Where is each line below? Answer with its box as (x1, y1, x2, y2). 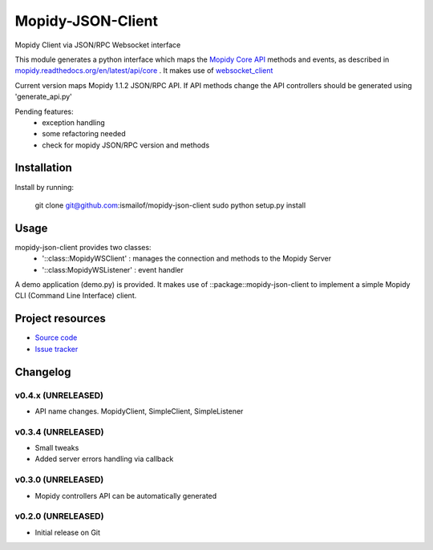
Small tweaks (34, 443, 79, 453)
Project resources (14, 312, 106, 326)
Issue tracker (34, 344, 79, 354)
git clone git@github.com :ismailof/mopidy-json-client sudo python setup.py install (34, 200, 306, 210)
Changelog (14, 365, 71, 378)
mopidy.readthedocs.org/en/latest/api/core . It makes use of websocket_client (14, 66, 273, 75)
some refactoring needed (42, 129, 126, 139)
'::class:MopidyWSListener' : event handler (42, 265, 184, 274)
